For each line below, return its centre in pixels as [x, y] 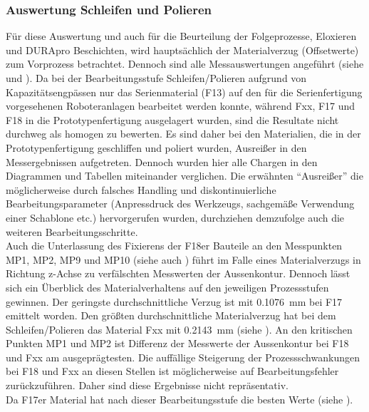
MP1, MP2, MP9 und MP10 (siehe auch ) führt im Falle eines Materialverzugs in [183, 259]
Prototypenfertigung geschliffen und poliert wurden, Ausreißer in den [156, 147]
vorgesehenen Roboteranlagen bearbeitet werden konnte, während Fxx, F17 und [181, 106]
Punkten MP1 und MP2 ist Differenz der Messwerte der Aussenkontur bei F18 [177, 343]
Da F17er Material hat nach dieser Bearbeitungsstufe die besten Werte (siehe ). [180, 399]
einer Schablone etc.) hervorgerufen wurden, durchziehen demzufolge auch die [175, 217]
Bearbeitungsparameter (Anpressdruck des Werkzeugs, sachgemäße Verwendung [180, 204]
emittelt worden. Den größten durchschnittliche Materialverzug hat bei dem [171, 315]
